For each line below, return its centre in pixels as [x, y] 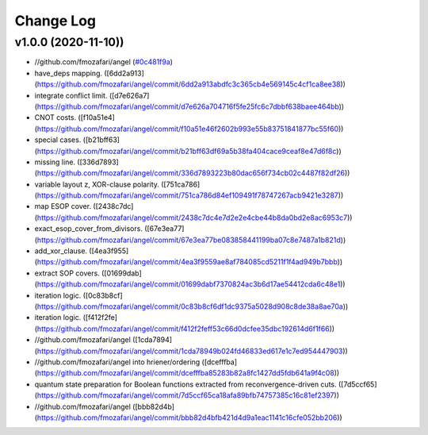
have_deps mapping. [69, 73]
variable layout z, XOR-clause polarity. [97, 184]
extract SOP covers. [67, 273]
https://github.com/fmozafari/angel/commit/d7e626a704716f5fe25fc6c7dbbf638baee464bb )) [191, 106]
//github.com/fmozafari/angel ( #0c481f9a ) [104, 62]
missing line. [55, 162]
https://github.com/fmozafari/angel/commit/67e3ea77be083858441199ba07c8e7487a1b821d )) [191, 240]
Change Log [55, 21]
